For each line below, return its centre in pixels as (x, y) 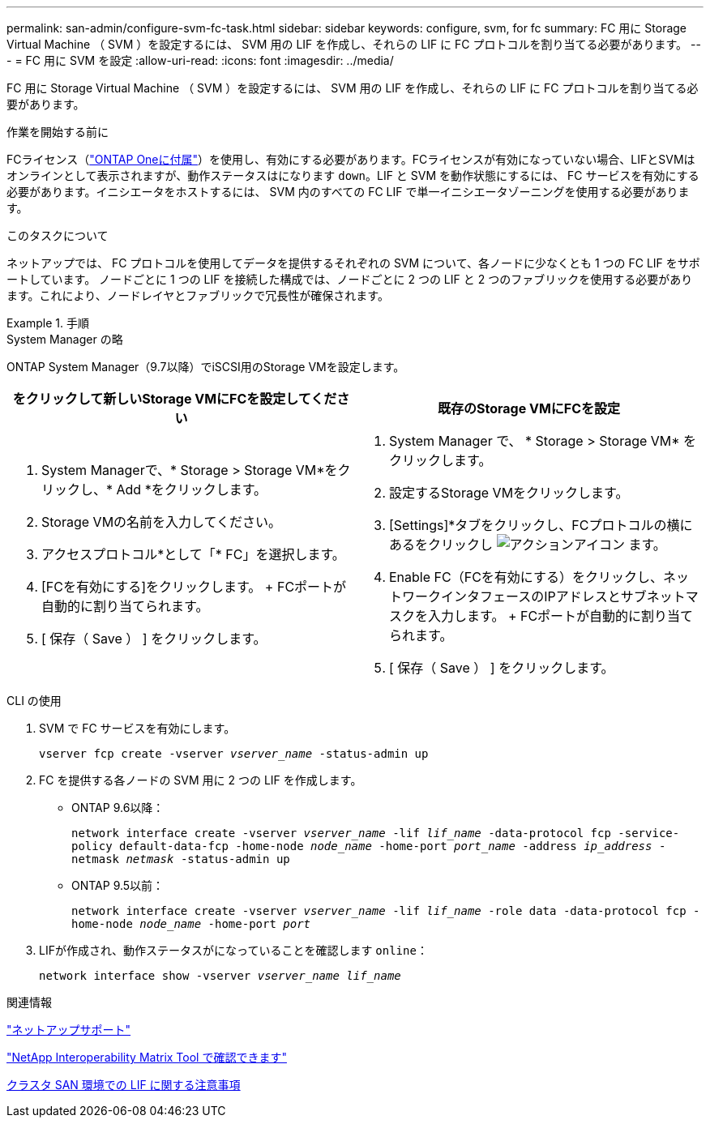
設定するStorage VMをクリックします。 (509, 493)
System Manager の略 (65, 339)
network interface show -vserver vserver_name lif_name (220, 976)
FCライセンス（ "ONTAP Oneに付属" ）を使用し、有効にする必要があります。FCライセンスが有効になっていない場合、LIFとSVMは (351, 159)
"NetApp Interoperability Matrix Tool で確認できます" (147, 1057)
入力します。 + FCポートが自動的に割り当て (561, 616)
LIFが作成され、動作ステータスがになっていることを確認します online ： (233, 950)
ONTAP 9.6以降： (118, 808)
